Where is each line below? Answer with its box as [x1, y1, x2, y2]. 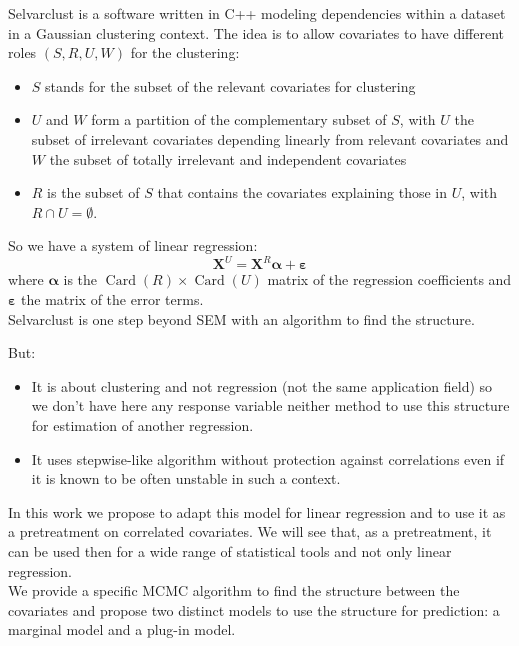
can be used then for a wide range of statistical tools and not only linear [8, 540, 452, 561]
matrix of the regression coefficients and [267, 269, 512, 290]
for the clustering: [130, 42, 240, 63]
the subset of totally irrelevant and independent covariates [49, 148, 407, 169]
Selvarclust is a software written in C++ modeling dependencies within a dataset [8, 3, 506, 23]
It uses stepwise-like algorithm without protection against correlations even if [31, 448, 505, 469]
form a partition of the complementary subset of [91, 109, 387, 130]
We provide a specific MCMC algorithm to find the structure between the [8, 580, 460, 601]
